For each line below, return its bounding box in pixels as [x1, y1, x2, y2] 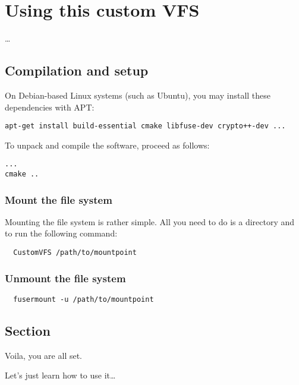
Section [5, 321, 51, 339]
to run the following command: [5, 227, 118, 239]
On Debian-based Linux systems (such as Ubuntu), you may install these [5, 89, 271, 101]
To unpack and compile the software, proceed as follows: [5, 138, 210, 151]
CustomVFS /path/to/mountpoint [13, 248, 137, 257]
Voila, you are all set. [5, 349, 83, 361]
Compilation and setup [5, 61, 149, 80]
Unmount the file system [5, 270, 126, 285]
